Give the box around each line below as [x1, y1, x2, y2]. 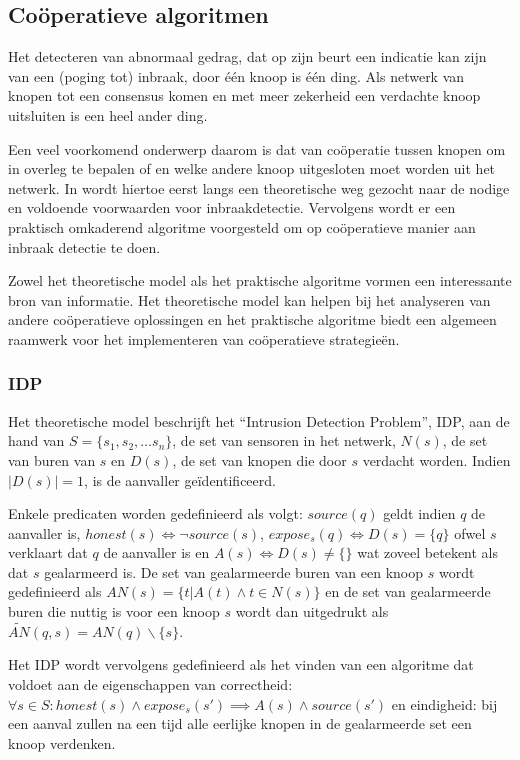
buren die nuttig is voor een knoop [8, 601, 220, 622]
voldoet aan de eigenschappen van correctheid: [8, 674, 293, 695]
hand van [8, 430, 65, 451]
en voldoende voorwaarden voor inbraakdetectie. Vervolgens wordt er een [8, 197, 456, 218]
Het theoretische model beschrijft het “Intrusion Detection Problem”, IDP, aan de [8, 410, 510, 431]
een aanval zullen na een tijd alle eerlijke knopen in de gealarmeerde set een [8, 713, 472, 734]
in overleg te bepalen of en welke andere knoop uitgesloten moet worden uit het [8, 158, 496, 179]
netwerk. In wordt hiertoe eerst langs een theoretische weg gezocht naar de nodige [8, 177, 510, 198]
